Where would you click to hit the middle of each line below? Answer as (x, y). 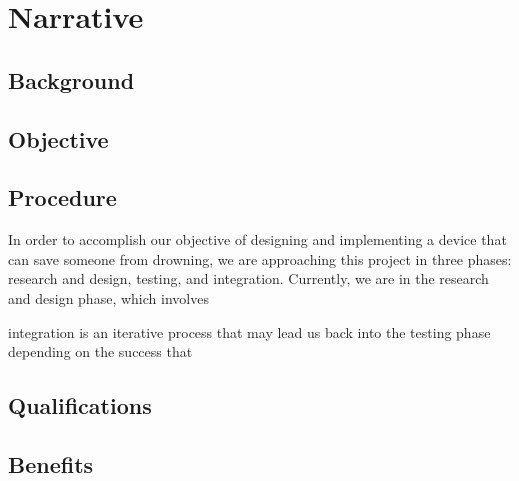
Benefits (51, 463)
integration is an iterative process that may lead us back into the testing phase (249, 331)
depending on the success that (100, 351)
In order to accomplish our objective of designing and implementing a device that (257, 239)
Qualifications (80, 405)
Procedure (62, 197)
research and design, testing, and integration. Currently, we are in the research (248, 278)
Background (71, 79)
